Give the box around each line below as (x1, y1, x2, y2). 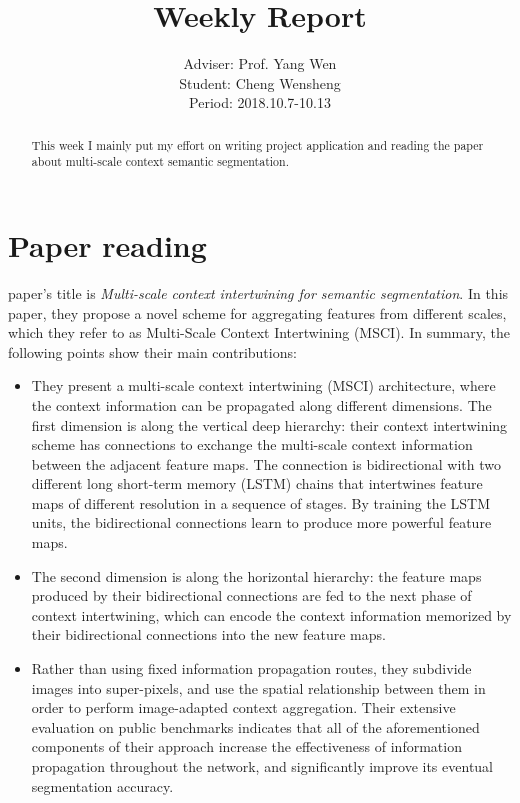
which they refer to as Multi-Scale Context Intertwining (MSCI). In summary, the (8, 322, 510, 343)
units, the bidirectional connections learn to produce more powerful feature (31, 512, 492, 533)
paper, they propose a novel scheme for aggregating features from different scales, (8, 302, 507, 323)
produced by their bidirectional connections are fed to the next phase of (31, 585, 472, 606)
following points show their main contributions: (8, 341, 297, 362)
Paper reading (8, 225, 207, 266)
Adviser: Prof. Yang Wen (183, 53, 337, 74)
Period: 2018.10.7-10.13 (189, 92, 331, 113)
